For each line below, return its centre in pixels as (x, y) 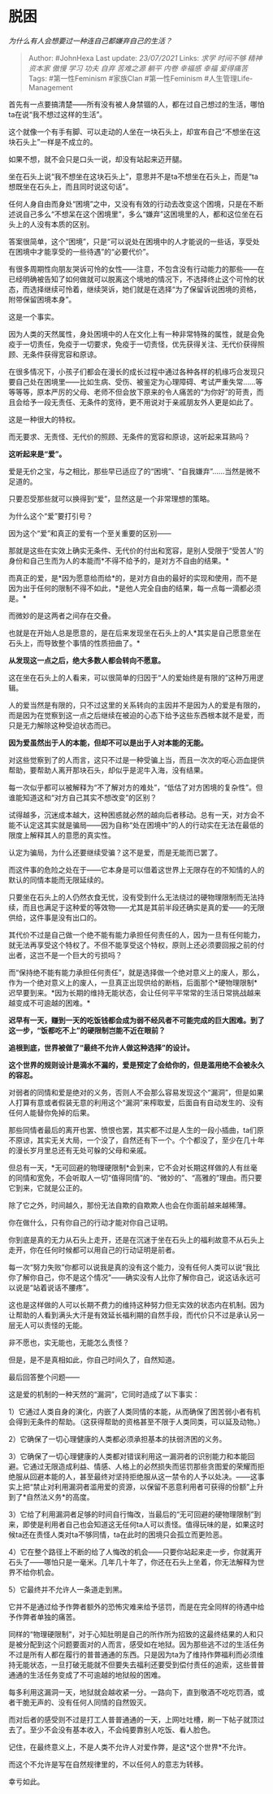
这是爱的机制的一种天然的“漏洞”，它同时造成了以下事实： (104, 1394)
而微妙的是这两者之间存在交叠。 (62, 616)
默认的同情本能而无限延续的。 (58, 880)
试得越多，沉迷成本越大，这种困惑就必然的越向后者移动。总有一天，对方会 (133, 815)
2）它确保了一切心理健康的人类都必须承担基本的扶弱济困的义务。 (117, 1439)
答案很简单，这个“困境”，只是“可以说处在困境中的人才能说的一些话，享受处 (134, 242)
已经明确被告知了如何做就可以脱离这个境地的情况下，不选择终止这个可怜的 (133, 279)
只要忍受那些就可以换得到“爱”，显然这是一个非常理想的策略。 (111, 499)
